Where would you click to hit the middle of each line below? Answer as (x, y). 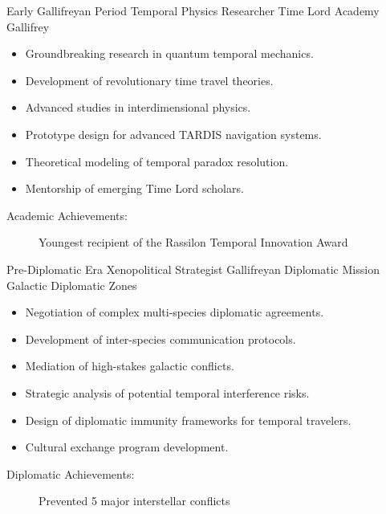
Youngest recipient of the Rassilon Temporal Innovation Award (193, 242)
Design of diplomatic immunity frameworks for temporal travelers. (188, 420)
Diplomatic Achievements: (71, 473)
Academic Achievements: (67, 215)
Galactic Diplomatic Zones (72, 285)
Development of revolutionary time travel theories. (149, 80)
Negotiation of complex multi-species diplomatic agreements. (175, 312)
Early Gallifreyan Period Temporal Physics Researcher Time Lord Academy (193, 10)
